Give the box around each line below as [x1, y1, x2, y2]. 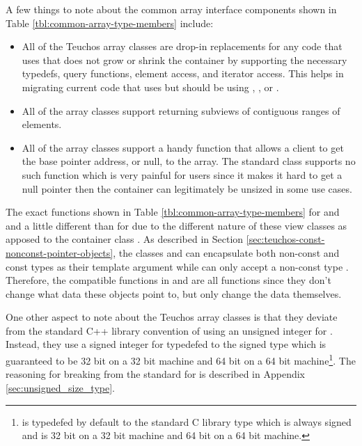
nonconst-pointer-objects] [6, 245, 113, 260]
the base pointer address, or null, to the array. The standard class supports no [22, 154, 356, 168]
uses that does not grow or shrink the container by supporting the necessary [22, 52, 347, 67]
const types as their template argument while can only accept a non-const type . [6, 259, 349, 273]
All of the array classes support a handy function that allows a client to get [22, 140, 344, 154]
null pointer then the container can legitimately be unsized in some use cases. [22, 181, 352, 196]
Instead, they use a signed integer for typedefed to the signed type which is [6, 337, 326, 351]
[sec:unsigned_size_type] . [6, 380, 115, 395]
